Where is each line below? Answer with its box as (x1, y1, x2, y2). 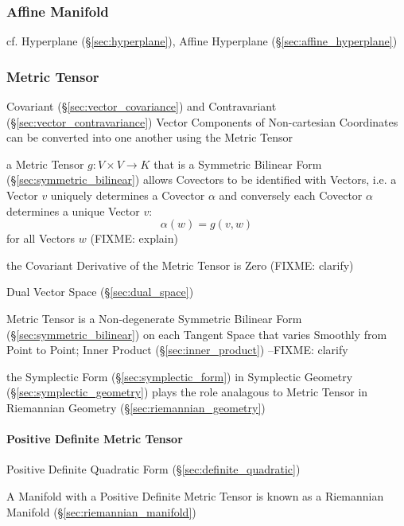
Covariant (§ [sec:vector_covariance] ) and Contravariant (6, 98, 277, 115)
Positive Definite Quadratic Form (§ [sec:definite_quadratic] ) (6, 461, 301, 477)
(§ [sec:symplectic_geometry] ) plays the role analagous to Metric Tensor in (6, 384, 368, 400)
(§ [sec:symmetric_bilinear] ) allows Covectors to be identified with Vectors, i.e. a (6, 171, 397, 188)
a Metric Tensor (6, 155, 84, 172)
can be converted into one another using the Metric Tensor (6, 129, 293, 146)
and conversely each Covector (219, 187, 363, 203)
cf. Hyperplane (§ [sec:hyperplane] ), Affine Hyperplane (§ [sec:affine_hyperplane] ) (6, 33, 398, 49)
